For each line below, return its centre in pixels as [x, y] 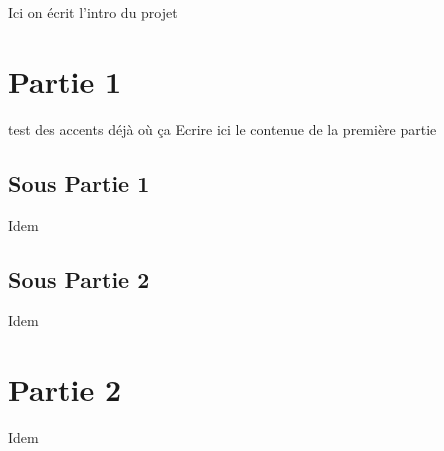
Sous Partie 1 [79, 182]
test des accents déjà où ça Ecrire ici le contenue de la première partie [222, 128]
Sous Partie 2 [79, 278]
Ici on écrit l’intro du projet [93, 12]
